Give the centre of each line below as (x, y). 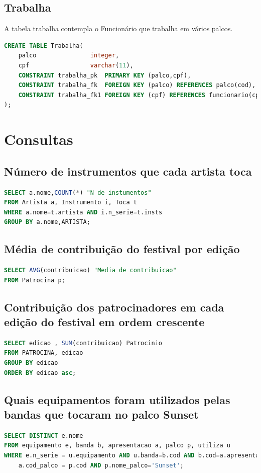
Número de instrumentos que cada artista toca (128, 171)
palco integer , (69, 56)
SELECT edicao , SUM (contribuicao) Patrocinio (83, 343)
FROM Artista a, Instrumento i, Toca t (71, 203)
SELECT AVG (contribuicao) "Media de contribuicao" (90, 270)
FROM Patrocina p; (35, 280)
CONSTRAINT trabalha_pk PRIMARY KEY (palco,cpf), (105, 75)
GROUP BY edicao (31, 363)
